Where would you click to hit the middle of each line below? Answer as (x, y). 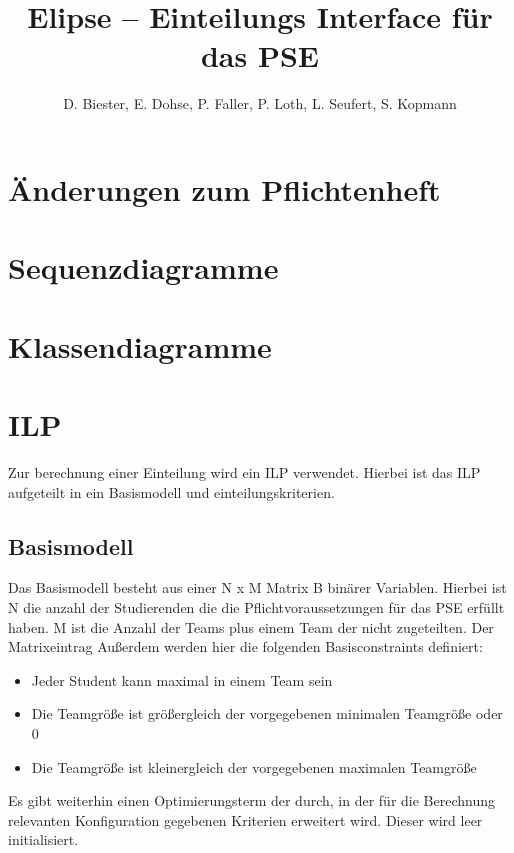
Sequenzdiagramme (143, 267)
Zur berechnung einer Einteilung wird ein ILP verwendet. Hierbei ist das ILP (244, 471)
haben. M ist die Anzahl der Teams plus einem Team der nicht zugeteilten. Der (251, 626)
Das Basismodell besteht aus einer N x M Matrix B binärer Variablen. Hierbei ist (257, 587)
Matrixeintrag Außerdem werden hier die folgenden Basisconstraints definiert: (245, 646)
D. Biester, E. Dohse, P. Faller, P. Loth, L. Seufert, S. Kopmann (260, 103)
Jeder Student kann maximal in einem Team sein (182, 679)
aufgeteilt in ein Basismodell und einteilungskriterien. (171, 491)
